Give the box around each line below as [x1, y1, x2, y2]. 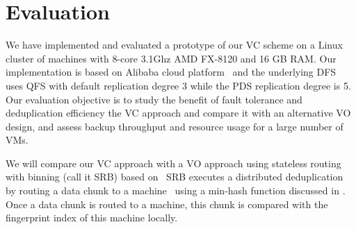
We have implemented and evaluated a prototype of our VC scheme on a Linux [6, 37, 343, 52]
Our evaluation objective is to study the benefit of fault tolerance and [6, 92, 302, 106]
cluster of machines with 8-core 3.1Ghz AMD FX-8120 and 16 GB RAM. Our [6, 51, 337, 65]
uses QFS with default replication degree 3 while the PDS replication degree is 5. [6, 78, 351, 92]
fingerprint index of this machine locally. [6, 210, 178, 225]
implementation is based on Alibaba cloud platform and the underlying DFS [6, 65, 337, 79]
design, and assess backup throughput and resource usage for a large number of [6, 119, 343, 133]
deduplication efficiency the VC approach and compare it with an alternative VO [6, 105, 351, 120]
